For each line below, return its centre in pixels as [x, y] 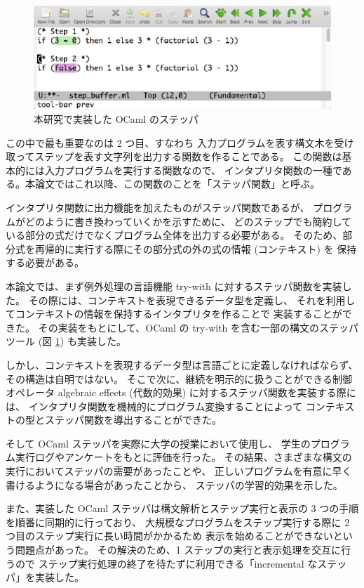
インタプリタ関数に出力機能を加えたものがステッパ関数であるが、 [158, 207]
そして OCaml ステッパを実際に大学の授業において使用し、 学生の [158, 443]
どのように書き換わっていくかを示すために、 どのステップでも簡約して [188, 221]
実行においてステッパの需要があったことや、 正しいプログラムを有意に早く [179, 471]
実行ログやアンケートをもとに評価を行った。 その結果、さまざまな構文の [183, 457]
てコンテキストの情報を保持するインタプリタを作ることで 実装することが [174, 314]
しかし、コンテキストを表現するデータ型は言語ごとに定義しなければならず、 [182, 364]
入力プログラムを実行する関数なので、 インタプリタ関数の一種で [193, 170]
